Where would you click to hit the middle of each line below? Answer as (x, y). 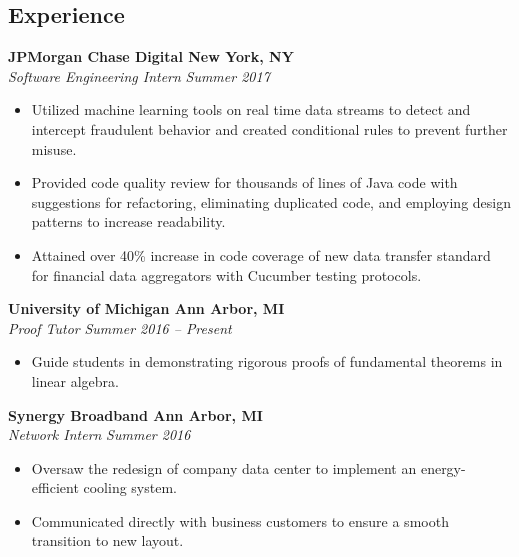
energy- (443, 467)
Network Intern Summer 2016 (99, 434)
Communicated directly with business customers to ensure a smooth (240, 520)
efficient (55, 487)
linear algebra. (75, 380)
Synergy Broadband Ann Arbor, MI (135, 414)
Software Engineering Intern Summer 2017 (139, 75)
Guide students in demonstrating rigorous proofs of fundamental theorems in (267, 361)
